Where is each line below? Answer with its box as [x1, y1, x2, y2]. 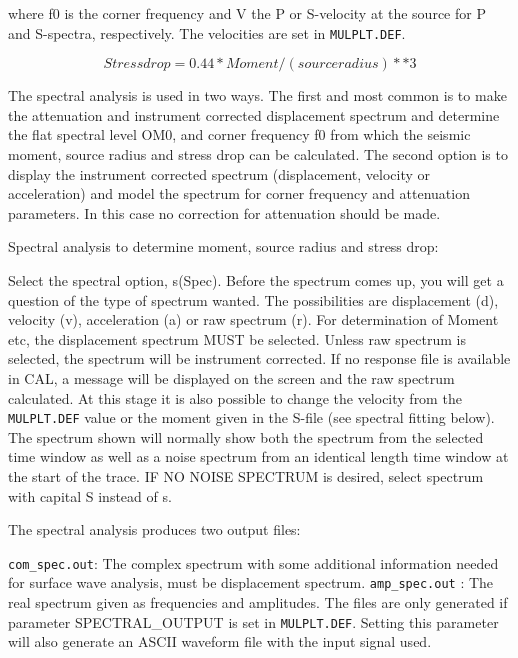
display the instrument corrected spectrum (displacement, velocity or [8, 163, 431, 184]
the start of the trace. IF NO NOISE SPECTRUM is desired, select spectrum [8, 466, 484, 486]
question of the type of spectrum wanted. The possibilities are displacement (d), [8, 289, 499, 310]
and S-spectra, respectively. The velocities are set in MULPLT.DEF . [8, 22, 406, 43]
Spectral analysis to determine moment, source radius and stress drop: [8, 236, 439, 257]
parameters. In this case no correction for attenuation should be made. [8, 202, 441, 223]
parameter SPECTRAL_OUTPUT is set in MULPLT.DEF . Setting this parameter [8, 611, 499, 632]
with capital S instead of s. [8, 485, 172, 506]
